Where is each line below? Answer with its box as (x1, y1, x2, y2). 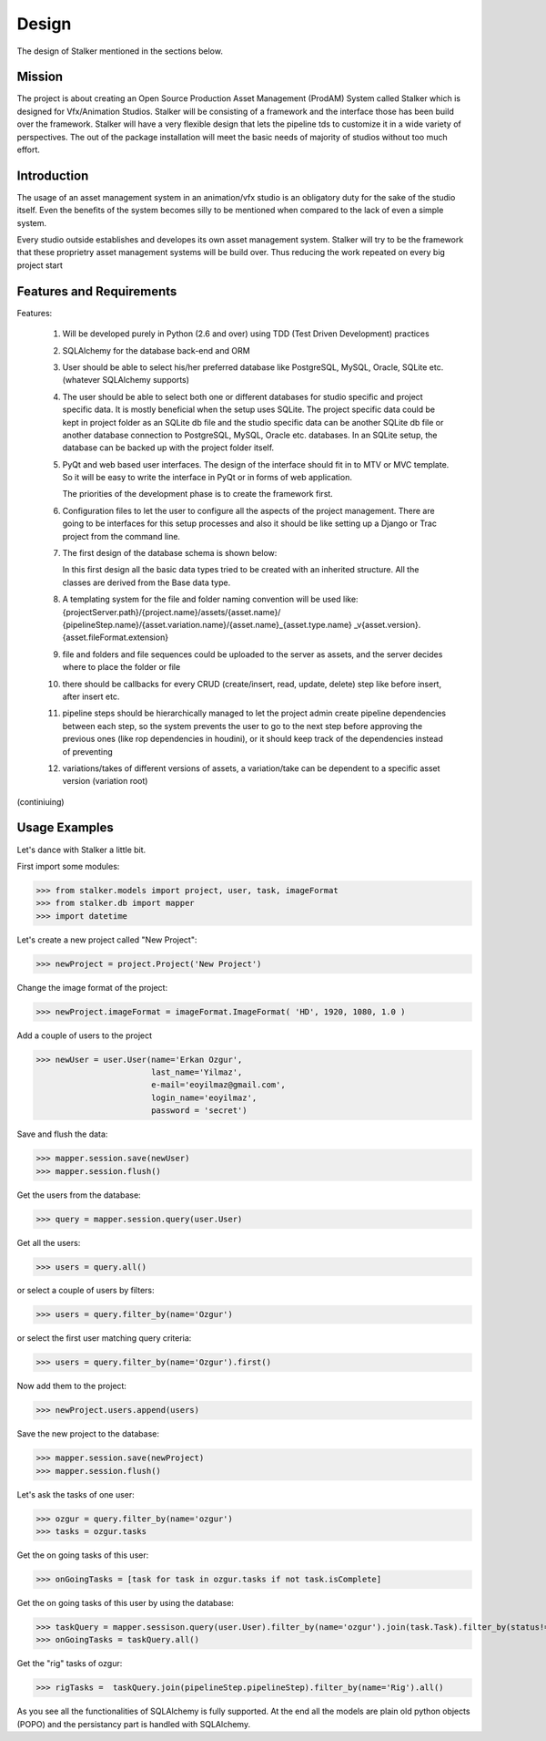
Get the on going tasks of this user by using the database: (16, 1598, 234, 1609)
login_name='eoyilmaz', (150, 1092, 258, 1103)
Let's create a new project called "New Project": (16, 934, 197, 945)
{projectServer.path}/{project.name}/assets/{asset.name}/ (62, 606, 281, 617)
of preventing (62, 746, 113, 757)
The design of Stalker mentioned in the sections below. (16, 46, 223, 57)
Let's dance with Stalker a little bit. (16, 844, 147, 855)
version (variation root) (62, 776, 148, 787)
